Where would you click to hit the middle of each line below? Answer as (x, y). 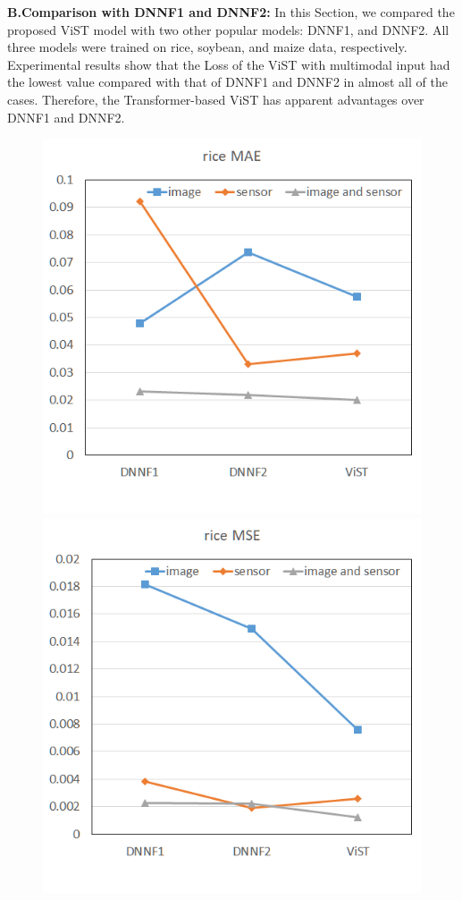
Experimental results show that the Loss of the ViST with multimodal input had (229, 64)
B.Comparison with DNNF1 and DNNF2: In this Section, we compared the (231, 12)
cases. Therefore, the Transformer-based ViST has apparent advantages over (216, 99)
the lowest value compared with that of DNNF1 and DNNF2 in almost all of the (227, 82)
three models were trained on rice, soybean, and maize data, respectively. (207, 47)
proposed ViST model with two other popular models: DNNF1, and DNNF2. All (228, 29)
